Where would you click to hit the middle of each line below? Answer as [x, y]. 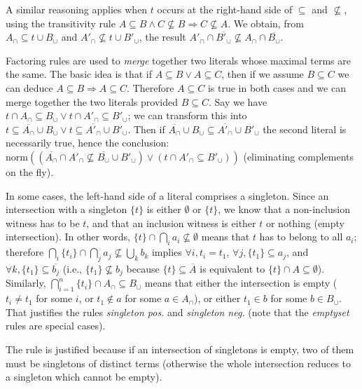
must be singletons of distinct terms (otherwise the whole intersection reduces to [179, 363]
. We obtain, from [266, 23]
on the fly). [30, 171]
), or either [217, 298]
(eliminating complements [299, 156]
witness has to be [43, 223]
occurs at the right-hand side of [225, 9]
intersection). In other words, [68, 237]
